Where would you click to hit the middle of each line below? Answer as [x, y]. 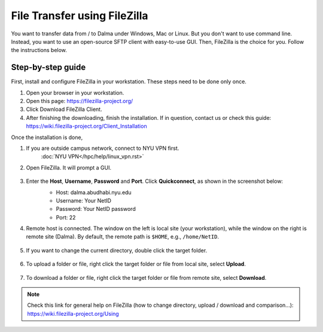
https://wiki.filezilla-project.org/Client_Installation [86, 126]
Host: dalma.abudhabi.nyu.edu [94, 192]
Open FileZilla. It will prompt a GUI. [69, 167]
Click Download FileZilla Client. [64, 109]
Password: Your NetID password [96, 209]
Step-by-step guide [48, 67]
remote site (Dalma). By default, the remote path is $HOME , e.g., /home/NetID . [123, 237]
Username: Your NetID [84, 200]
